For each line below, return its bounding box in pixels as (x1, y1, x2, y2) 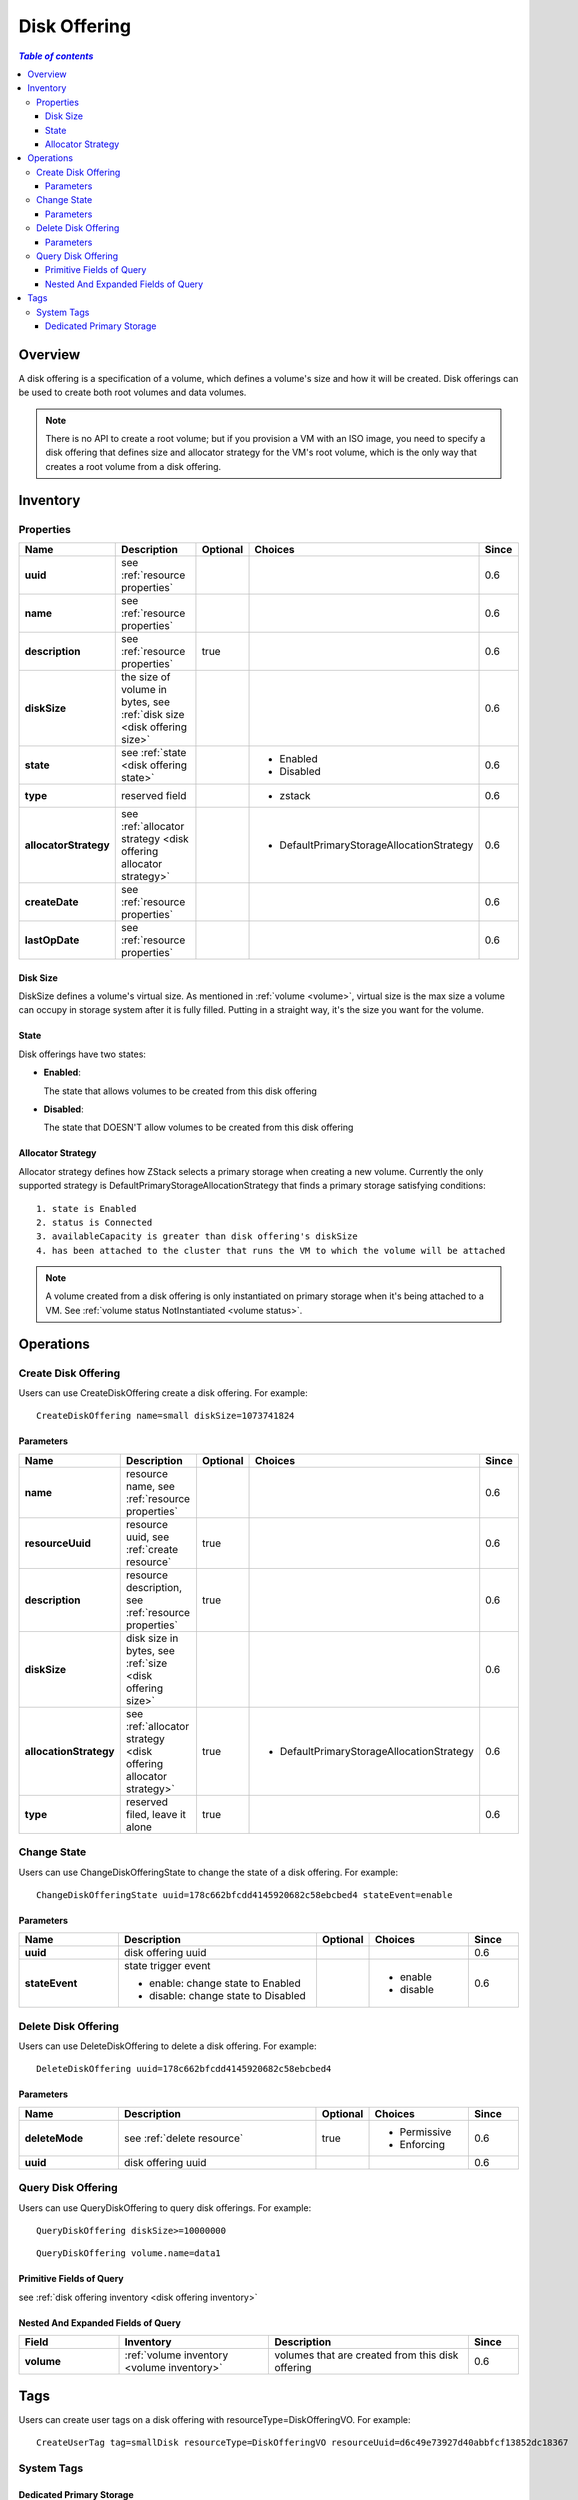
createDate (24, 895, 79, 909)
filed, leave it (125, 1807, 187, 1821)
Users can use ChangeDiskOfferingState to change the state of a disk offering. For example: (18, 1866, 399, 1878)
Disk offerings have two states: (18, 1048, 147, 1060)
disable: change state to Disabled (148, 1989, 307, 2003)
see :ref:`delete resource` (123, 2131, 244, 2145)
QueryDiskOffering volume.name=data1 (36, 2248, 222, 2259)
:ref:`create (125, 1542, 179, 1556)
